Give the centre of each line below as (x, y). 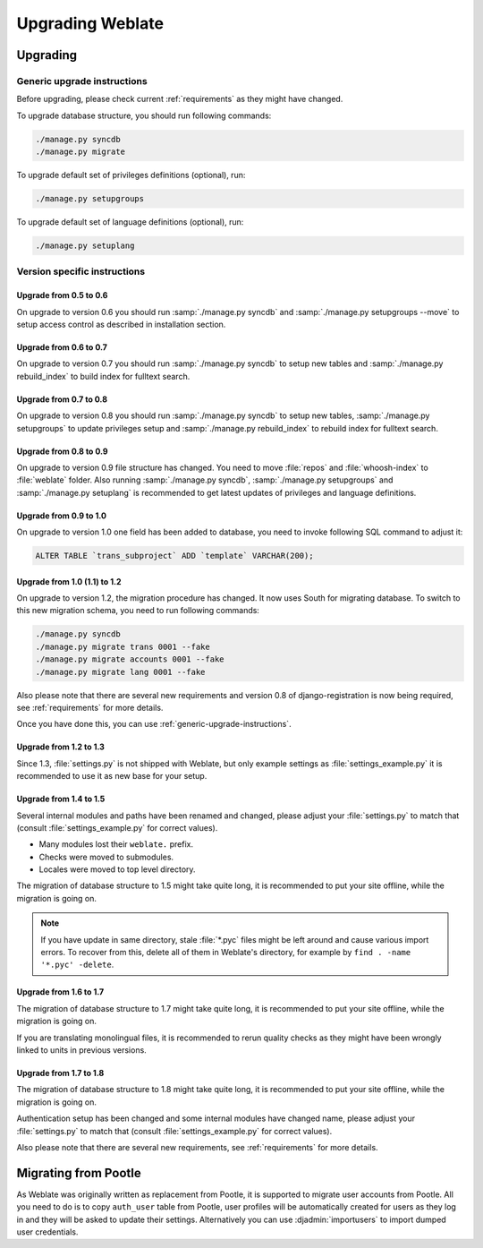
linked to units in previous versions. (81, 1050)
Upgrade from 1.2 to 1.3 (60, 747)
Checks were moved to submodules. (106, 857)
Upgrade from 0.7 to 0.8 (62, 399)
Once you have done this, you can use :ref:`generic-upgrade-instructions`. (154, 724)
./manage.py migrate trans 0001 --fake (123, 646)
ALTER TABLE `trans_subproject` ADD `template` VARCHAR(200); (174, 556)
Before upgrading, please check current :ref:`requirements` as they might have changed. (180, 99)
